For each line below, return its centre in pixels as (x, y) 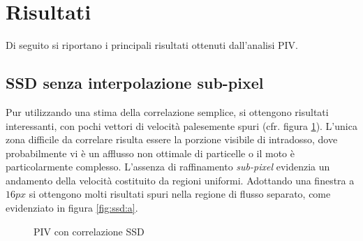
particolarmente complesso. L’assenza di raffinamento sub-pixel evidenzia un (168, 167)
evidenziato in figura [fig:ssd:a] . (72, 208)
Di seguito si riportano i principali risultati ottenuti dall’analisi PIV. (152, 45)
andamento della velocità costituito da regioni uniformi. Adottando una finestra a (180, 180)
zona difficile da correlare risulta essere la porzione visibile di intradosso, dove (172, 139)
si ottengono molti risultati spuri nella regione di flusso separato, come (180, 194)
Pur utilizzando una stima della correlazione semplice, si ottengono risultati (167, 111)
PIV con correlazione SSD (89, 231)
